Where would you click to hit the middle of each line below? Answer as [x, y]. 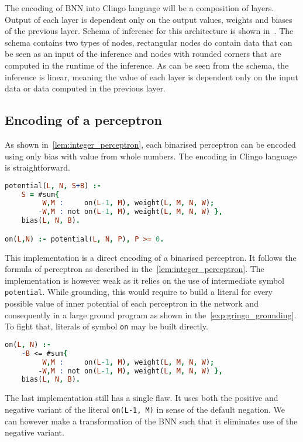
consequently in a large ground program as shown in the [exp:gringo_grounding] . [151, 314]
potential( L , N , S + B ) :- [53, 186]
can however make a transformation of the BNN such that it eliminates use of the [151, 421]
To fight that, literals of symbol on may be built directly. [106, 326]
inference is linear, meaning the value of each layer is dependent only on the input [151, 76]
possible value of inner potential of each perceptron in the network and [132, 303]
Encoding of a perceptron [83, 120]
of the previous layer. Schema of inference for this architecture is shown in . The [149, 31]
